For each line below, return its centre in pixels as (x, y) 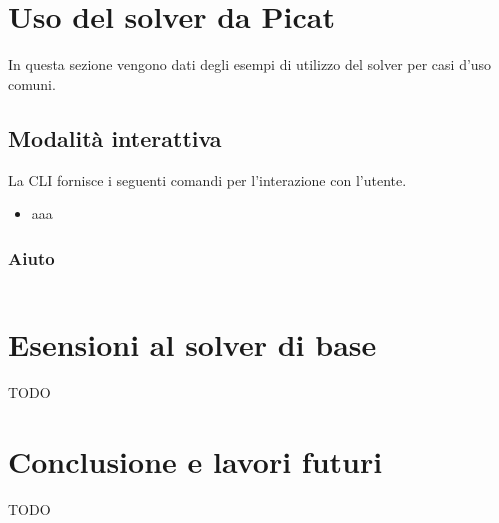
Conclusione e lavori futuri (195, 460)
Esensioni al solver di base (192, 344)
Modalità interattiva (115, 137)
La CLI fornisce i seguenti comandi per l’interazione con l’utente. (207, 179)
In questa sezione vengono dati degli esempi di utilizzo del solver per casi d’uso (250, 64)
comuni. (32, 83)
